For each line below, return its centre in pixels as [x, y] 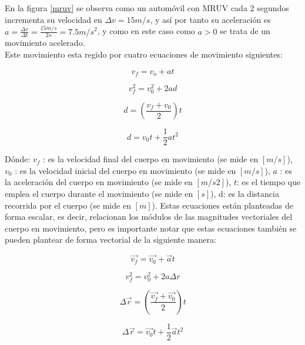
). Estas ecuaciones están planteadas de [223, 205]
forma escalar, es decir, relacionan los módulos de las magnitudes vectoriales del [149, 217]
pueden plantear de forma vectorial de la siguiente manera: [110, 240]
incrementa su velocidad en [53, 19]
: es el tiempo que [269, 182]
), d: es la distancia [245, 194]
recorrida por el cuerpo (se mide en [68, 205]
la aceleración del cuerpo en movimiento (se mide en [99, 182]
